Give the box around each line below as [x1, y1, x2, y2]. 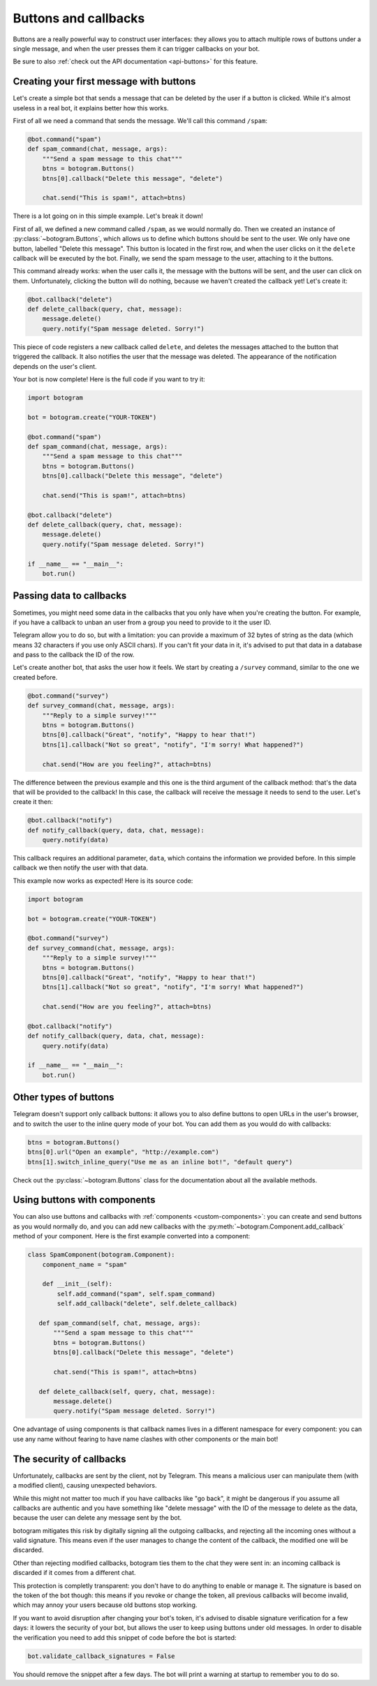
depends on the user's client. [13, 362, 97, 370]
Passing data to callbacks [13, 590, 127, 602]
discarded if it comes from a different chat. [13, 1569, 136, 1577]
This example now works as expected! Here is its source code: [13, 877, 193, 885]
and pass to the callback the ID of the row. [13, 650, 135, 659]
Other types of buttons [13, 1092, 114, 1104]
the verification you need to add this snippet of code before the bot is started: [13, 1633, 237, 1641]
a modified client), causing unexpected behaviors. [13, 1481, 157, 1490]
